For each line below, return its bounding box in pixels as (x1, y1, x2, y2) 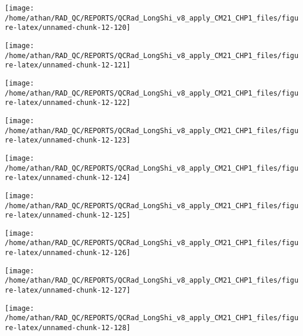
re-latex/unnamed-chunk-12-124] (5, 174, 131, 182)
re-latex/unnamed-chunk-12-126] (5, 249, 131, 257)
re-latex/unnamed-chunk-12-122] (5, 99, 131, 107)
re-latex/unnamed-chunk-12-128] (5, 324, 131, 332)
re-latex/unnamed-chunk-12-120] (5, 23, 131, 32)
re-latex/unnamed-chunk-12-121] (5, 61, 131, 70)
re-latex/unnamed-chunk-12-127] (5, 286, 131, 295)
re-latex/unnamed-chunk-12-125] (5, 211, 131, 220)
